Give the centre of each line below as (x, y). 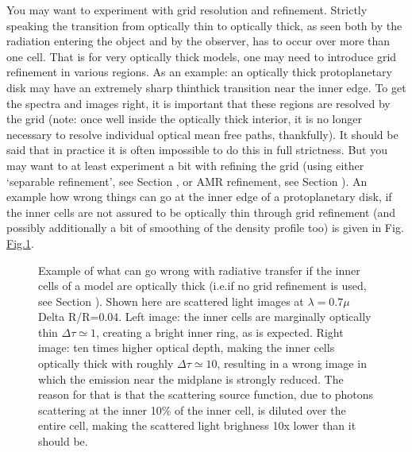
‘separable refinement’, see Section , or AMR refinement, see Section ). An (187, 181)
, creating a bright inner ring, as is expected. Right (220, 332)
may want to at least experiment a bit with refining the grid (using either (185, 165)
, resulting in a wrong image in (292, 363)
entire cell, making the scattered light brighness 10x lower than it (197, 425)
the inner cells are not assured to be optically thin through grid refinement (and (201, 212)
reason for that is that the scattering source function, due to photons (206, 394)
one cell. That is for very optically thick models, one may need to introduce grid (202, 56)
